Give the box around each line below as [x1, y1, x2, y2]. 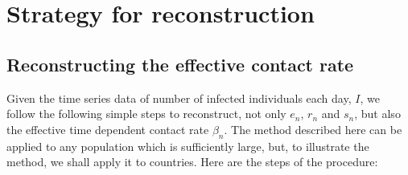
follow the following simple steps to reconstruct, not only [6, 105, 286, 122]
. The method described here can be [224, 120, 402, 137]
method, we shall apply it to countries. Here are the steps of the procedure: [6, 153, 378, 170]
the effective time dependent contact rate [6, 120, 209, 137]
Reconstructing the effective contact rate [6, 51, 354, 76]
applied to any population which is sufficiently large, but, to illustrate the [6, 137, 369, 154]
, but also [354, 105, 401, 122]
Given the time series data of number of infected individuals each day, [6, 89, 352, 106]
